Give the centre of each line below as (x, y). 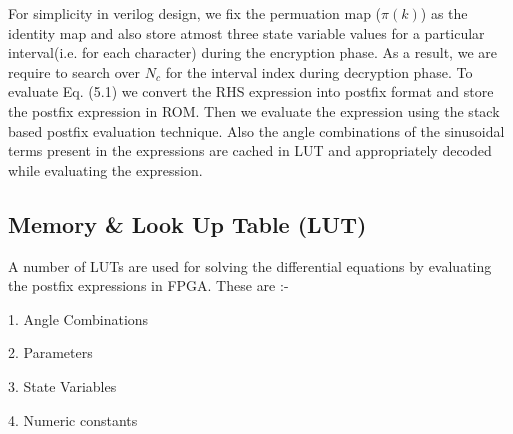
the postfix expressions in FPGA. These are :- (148, 285)
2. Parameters (50, 352)
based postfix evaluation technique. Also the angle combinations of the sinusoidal (256, 130)
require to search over (74, 71)
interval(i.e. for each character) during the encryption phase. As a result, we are (252, 52)
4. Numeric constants (73, 419)
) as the (444, 13)
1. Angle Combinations (78, 318)
